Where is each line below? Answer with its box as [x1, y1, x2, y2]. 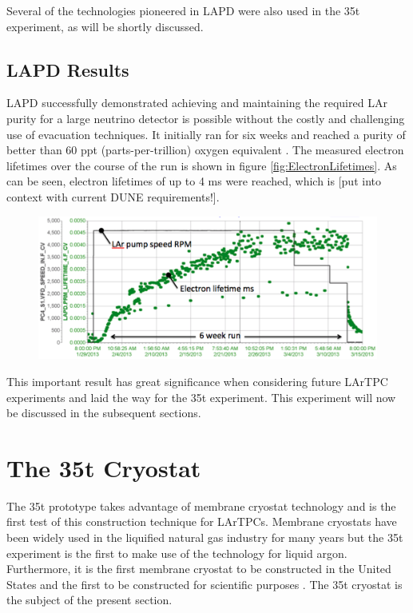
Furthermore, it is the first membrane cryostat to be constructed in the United [6, 560, 391, 577]
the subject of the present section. [6, 591, 173, 608]
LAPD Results [6, 57, 129, 82]
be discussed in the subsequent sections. [6, 404, 201, 421]
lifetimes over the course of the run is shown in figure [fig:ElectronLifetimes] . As [6, 157, 397, 173]
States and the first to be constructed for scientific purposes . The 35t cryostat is [6, 575, 403, 592]
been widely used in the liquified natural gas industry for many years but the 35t [6, 529, 403, 546]
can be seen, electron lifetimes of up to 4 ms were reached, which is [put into [6, 173, 381, 189]
